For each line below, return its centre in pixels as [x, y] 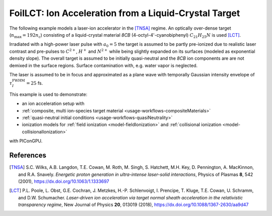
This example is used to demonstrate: [48, 94]
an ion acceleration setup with [53, 103]
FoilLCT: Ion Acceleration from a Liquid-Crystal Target [125, 13]
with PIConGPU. [26, 141]
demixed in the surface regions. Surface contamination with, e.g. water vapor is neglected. [104, 65]
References [28, 155]
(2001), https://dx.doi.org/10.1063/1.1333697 [64, 181]
